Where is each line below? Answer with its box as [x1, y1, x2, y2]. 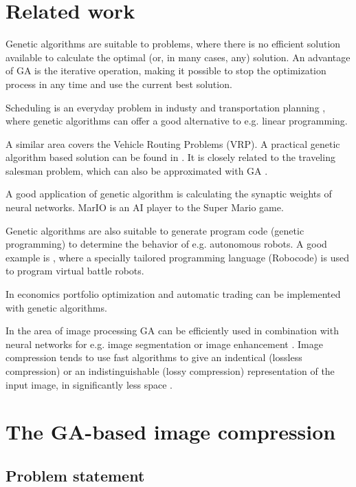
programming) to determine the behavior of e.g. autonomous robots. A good [5, 237, 327, 251]
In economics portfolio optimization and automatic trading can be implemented [5, 287, 341, 301]
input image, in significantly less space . [5, 377, 173, 391]
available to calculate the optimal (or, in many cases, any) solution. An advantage [5, 50, 351, 64]
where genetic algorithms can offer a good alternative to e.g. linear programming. [5, 113, 348, 128]
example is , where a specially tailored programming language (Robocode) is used [5, 250, 349, 264]
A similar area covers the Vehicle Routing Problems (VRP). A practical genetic [5, 136, 340, 151]
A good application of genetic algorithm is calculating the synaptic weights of [5, 186, 332, 201]
